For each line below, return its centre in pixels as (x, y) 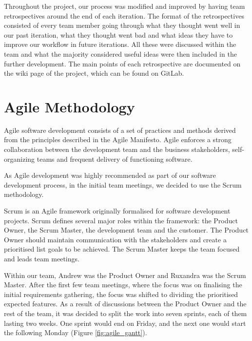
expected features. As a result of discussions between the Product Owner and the (125, 304)
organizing (19, 159)
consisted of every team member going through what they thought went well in (122, 25)
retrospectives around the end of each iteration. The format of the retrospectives (124, 15)
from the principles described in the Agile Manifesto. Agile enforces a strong (118, 139)
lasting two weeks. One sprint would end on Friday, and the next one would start (125, 323)
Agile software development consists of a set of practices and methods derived (120, 130)
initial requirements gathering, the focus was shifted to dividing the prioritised (121, 294)
